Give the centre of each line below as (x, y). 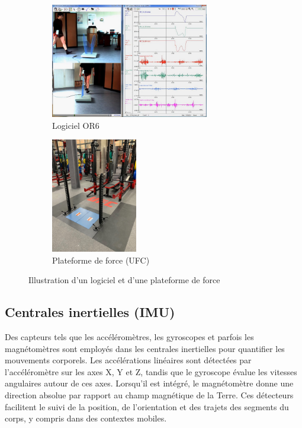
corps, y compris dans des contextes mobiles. (86, 418)
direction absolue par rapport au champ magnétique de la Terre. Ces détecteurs (149, 395)
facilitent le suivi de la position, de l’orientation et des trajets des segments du (147, 406)
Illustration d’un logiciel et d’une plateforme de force (124, 280)
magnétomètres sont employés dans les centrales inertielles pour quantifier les (145, 348)
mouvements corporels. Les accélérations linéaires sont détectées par (128, 360)
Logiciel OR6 (76, 125)
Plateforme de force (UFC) (101, 260)
